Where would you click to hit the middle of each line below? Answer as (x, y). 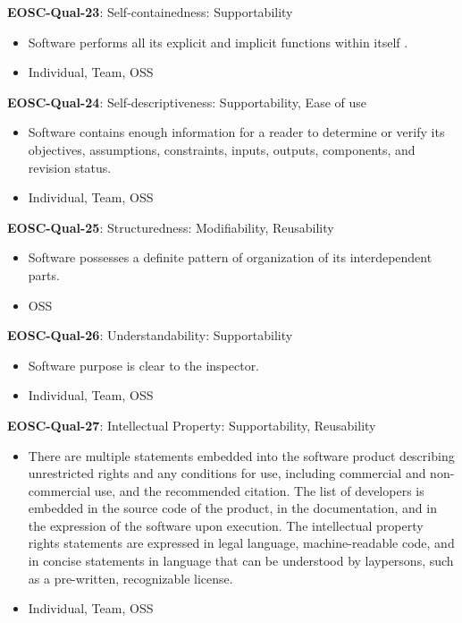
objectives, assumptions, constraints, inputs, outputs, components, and (222, 149)
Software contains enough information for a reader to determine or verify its (236, 132)
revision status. (70, 167)
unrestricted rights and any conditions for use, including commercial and (227, 473)
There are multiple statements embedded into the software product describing (241, 455)
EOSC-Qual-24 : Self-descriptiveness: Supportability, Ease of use (187, 102)
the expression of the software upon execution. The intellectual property (226, 525)
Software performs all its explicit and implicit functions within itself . (218, 42)
